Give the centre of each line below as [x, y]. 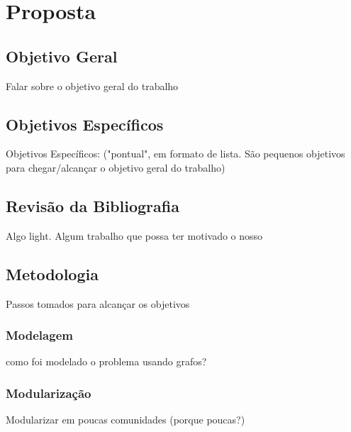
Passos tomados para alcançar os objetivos [98, 303]
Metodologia [52, 273]
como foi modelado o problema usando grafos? [106, 361]
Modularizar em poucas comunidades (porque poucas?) [126, 420]
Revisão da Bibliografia [93, 205]
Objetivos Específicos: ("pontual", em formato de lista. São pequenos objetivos [175, 154]
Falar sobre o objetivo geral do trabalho [92, 85]
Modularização [49, 393]
